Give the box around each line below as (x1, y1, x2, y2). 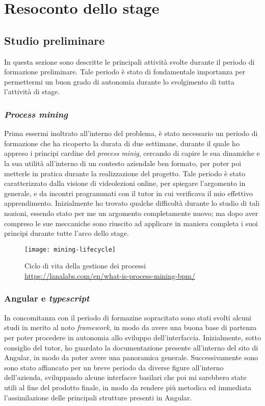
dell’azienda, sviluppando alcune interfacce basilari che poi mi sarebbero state (4, 372, 247, 383)
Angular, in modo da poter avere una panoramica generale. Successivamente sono (4, 352, 258, 363)
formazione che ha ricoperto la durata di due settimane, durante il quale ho (4, 138, 240, 148)
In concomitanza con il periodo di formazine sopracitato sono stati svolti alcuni (4, 312, 251, 322)
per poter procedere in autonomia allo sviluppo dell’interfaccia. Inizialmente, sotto (4, 332, 261, 342)
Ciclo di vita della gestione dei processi (24, 260, 146, 271)
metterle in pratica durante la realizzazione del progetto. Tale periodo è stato (4, 168, 246, 178)
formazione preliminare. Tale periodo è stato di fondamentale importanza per (4, 66, 246, 77)
